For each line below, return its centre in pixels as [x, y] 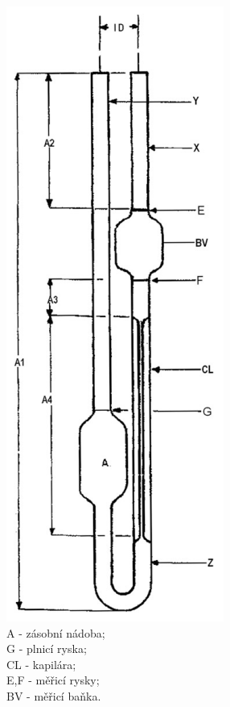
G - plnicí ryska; [47, 648]
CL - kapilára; [41, 664]
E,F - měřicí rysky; [53, 680]
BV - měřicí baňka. [54, 695]
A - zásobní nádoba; [56, 632]
